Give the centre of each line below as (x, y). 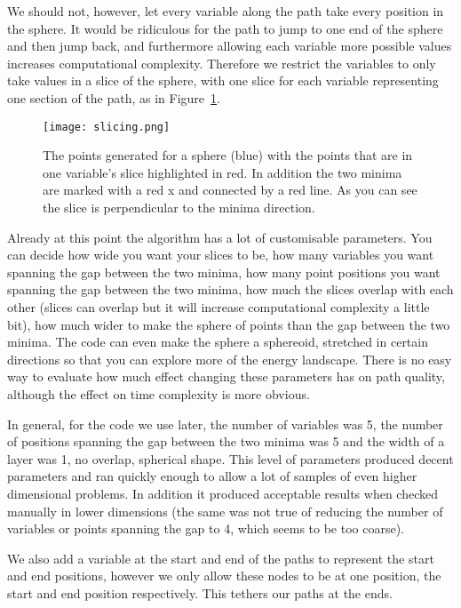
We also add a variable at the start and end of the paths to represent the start (221, 558)
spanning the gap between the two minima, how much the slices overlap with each (230, 289)
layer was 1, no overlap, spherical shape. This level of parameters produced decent (230, 458)
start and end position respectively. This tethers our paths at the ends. (200, 592)
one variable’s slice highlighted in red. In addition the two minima (223, 172)
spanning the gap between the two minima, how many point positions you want (224, 272)
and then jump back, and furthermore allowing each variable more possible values (230, 46)
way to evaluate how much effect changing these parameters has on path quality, (226, 376)
